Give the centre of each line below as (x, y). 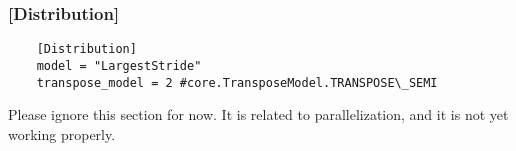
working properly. (62, 133)
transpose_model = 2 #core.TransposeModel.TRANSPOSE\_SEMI (237, 82)
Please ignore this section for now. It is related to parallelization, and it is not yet (258, 114)
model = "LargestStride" (119, 65)
